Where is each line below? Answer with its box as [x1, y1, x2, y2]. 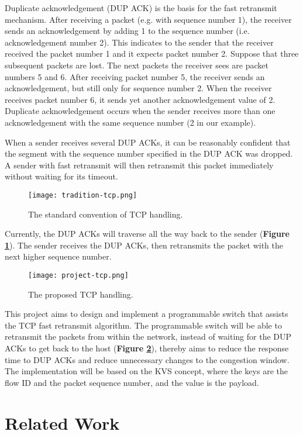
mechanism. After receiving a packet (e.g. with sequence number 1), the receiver [5, 13, 292, 25]
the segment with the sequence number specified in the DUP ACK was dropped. [5, 147, 293, 160]
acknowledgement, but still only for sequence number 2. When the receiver [5, 82, 272, 94]
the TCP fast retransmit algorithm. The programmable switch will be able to [5, 319, 282, 331]
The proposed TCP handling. [28, 288, 133, 300]
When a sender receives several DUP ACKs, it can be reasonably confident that [5, 136, 291, 148]
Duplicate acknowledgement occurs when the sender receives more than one [5, 105, 276, 117]
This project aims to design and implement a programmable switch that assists [5, 308, 288, 320]
